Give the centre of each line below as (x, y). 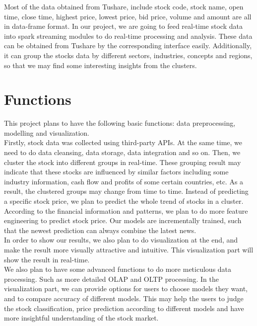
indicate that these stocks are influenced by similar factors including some (116, 172)
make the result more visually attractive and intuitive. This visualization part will (129, 249)
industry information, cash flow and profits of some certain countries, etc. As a (124, 181)
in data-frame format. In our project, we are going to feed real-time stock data (123, 26)
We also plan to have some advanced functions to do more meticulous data (118, 269)
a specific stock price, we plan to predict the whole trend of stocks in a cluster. (124, 201)
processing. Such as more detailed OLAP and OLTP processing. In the (111, 279)
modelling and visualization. (47, 132)
